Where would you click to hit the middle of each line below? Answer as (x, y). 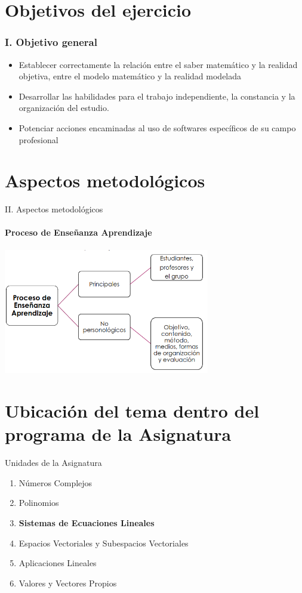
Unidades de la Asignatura (53, 463)
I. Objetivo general (51, 42)
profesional (38, 139)
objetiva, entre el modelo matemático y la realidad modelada (130, 76)
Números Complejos (56, 482)
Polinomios (39, 503)
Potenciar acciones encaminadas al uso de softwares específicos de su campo (157, 127)
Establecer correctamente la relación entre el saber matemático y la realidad (158, 64)
